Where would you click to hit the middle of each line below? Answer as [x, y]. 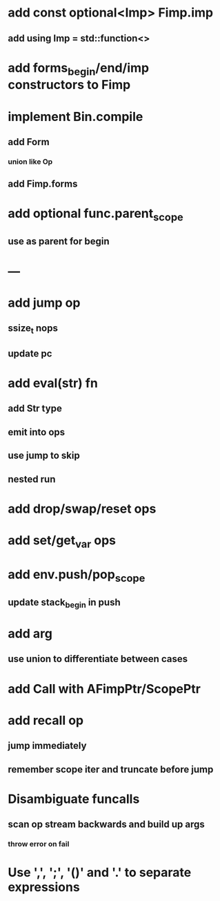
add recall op [46, 720]
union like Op [30, 162]
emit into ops [37, 432]
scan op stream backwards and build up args [107, 825]
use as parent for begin [59, 241]
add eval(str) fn [53, 383]
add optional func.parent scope [96, 215]
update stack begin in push [64, 603]
